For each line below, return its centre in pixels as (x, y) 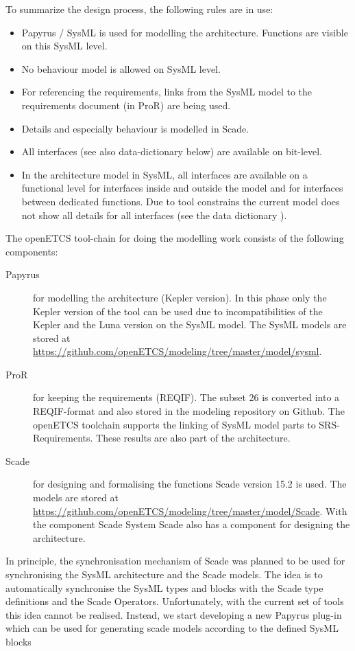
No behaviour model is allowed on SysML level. (121, 68)
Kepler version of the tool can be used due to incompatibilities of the (178, 311)
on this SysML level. (64, 46)
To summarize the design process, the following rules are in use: (139, 9)
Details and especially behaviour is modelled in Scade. (135, 128)
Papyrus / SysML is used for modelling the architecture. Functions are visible (185, 32)
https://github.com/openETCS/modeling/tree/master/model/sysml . (177, 351)
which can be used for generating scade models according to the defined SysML (172, 628)
